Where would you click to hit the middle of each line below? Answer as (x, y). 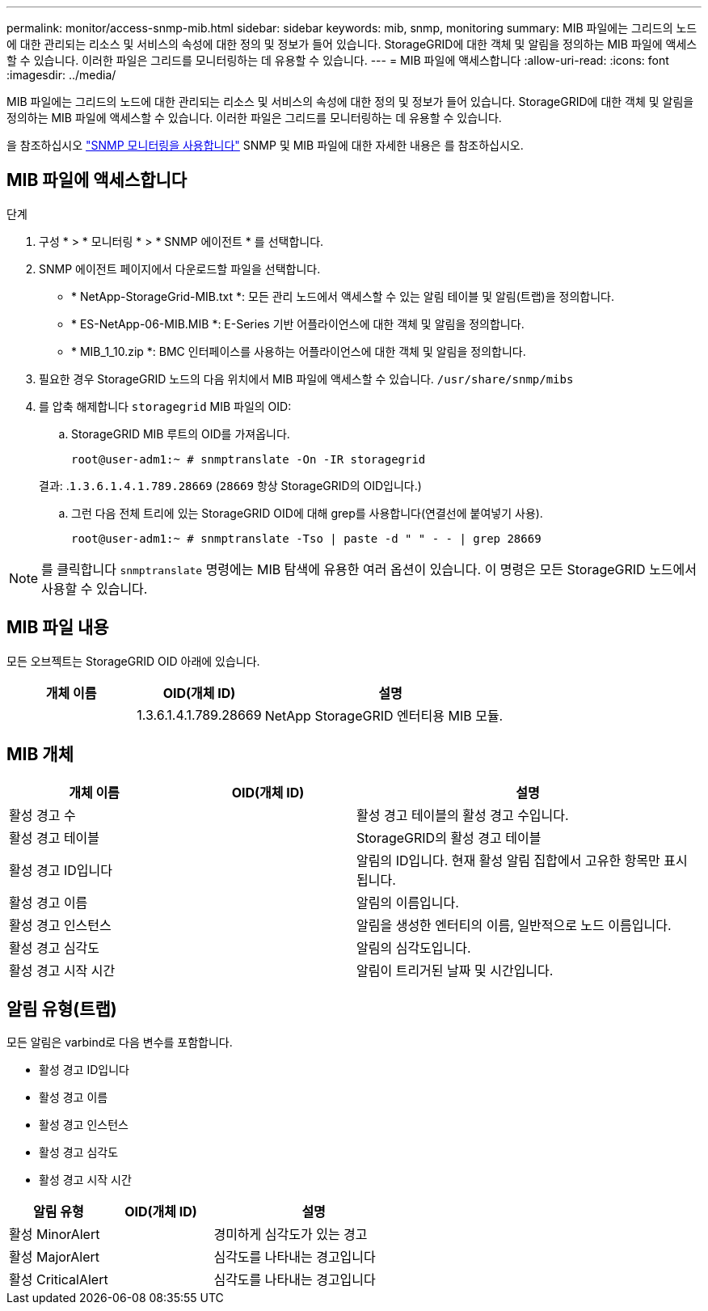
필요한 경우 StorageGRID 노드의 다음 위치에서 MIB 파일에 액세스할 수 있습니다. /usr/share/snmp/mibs (306, 378)
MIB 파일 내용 (58, 628)
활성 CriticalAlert (59, 1280)
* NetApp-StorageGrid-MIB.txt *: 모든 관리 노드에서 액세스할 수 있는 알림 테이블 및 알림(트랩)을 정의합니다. (343, 296)
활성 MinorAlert (55, 1235)
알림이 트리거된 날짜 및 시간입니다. (455, 970)
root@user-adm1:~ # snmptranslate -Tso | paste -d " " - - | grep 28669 (306, 538)
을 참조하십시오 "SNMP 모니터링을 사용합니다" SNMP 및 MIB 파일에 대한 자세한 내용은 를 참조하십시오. (265, 145)
